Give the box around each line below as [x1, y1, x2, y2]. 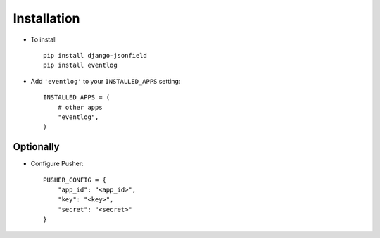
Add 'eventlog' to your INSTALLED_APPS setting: [30, 77, 181, 85]
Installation [13, 11, 80, 26]
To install [30, 35, 57, 44]
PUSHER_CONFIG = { [43, 176, 107, 184]
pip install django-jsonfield [43, 51, 148, 59]
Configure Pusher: [30, 159, 84, 168]
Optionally [13, 141, 60, 153]
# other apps [57, 103, 103, 111]
